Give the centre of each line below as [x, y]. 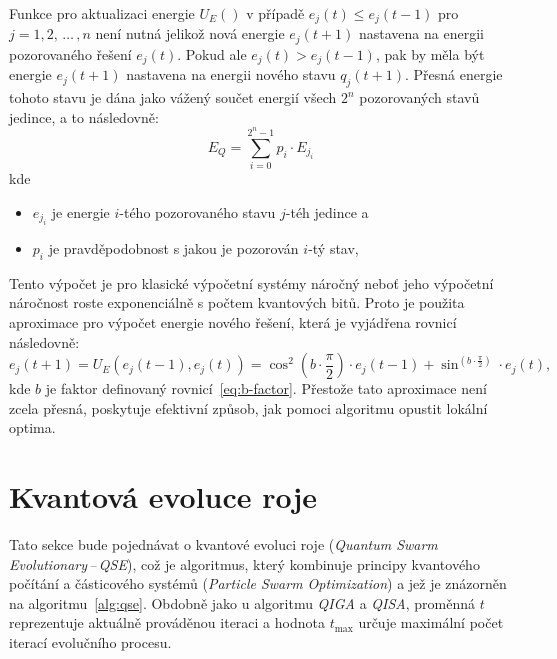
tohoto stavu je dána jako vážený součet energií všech [173, 97]
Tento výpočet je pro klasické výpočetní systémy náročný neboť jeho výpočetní [251, 282]
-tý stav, [333, 248]
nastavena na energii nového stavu [231, 74]
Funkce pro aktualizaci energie [102, 13]
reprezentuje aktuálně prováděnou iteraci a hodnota [167, 622]
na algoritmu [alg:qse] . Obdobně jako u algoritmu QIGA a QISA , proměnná [242, 602]
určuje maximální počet [431, 622]
